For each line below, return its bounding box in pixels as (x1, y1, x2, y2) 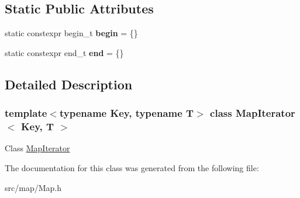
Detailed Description (5, 75, 133, 93)
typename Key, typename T (59, 106, 194, 120)
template (5, 106, 47, 120)
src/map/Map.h (5, 181, 61, 193)
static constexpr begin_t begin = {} (5, 27, 138, 39)
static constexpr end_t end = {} (5, 46, 124, 58)
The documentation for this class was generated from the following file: (5, 161, 259, 173)
